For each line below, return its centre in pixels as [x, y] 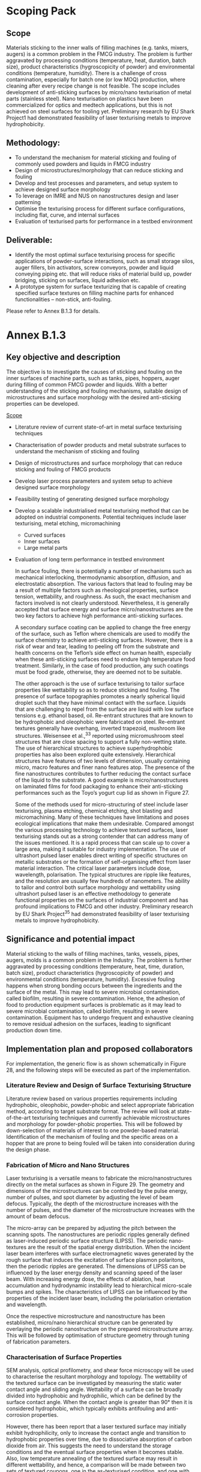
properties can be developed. [43, 403]
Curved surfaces [45, 535]
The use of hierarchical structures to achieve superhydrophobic [94, 748]
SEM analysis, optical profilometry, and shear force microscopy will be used [100, 1371]
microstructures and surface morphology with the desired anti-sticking [94, 397]
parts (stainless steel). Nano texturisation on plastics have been [85, 98]
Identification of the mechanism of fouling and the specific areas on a [92, 1136]
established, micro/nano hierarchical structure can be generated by [89, 1323]
